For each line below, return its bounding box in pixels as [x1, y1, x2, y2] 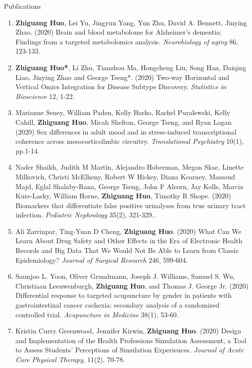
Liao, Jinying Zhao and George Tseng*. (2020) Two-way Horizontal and [15, 72, 230, 82]
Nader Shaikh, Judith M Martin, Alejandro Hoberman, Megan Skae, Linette [15, 162, 244, 172]
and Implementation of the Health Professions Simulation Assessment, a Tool [15, 335, 247, 345]
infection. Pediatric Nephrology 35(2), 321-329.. [15, 210, 156, 220]
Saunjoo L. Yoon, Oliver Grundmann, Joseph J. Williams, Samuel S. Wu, [15, 271, 235, 281]
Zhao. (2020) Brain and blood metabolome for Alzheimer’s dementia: [15, 27, 222, 37]
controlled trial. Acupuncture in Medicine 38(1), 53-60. [15, 309, 179, 319]
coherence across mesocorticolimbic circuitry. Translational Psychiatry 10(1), [15, 136, 244, 146]
